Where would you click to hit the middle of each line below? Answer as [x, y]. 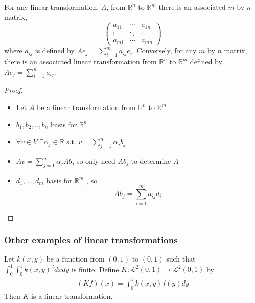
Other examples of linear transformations [91, 240]
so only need [96, 161]
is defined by [55, 50]
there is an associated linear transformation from [80, 62]
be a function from [75, 259]
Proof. [14, 90]
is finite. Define [95, 269]
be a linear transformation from [86, 107]
